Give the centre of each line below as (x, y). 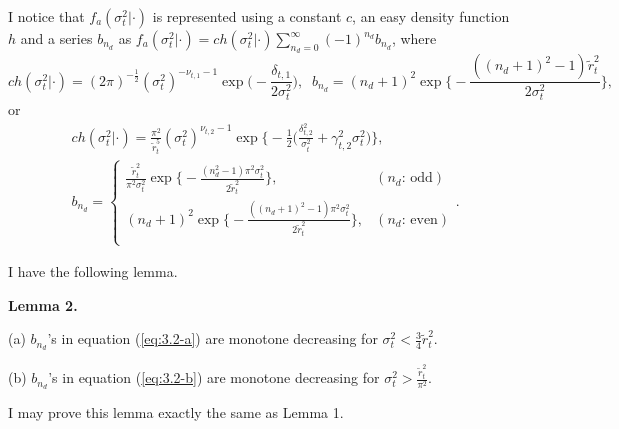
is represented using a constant (247, 16)
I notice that (46, 16)
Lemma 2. (43, 304)
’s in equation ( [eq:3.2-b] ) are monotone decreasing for (214, 377)
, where (414, 38)
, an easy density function (431, 16)
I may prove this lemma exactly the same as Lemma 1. (176, 412)
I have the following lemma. (93, 271)
